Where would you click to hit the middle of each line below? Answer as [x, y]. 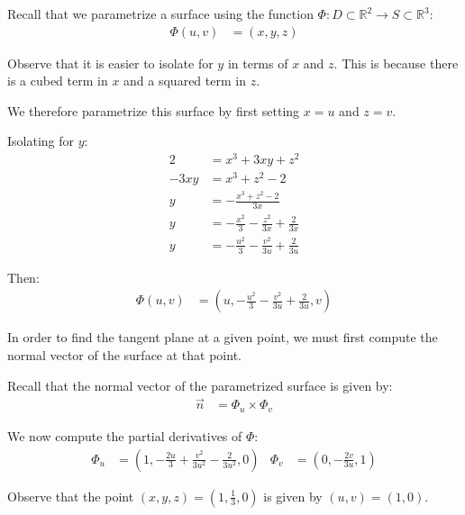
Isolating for [41, 141]
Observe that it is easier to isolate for [110, 63]
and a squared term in [185, 81]
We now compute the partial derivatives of [125, 435]
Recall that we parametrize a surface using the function [160, 14]
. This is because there [396, 63]
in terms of [258, 63]
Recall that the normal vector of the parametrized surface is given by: [200, 385]
